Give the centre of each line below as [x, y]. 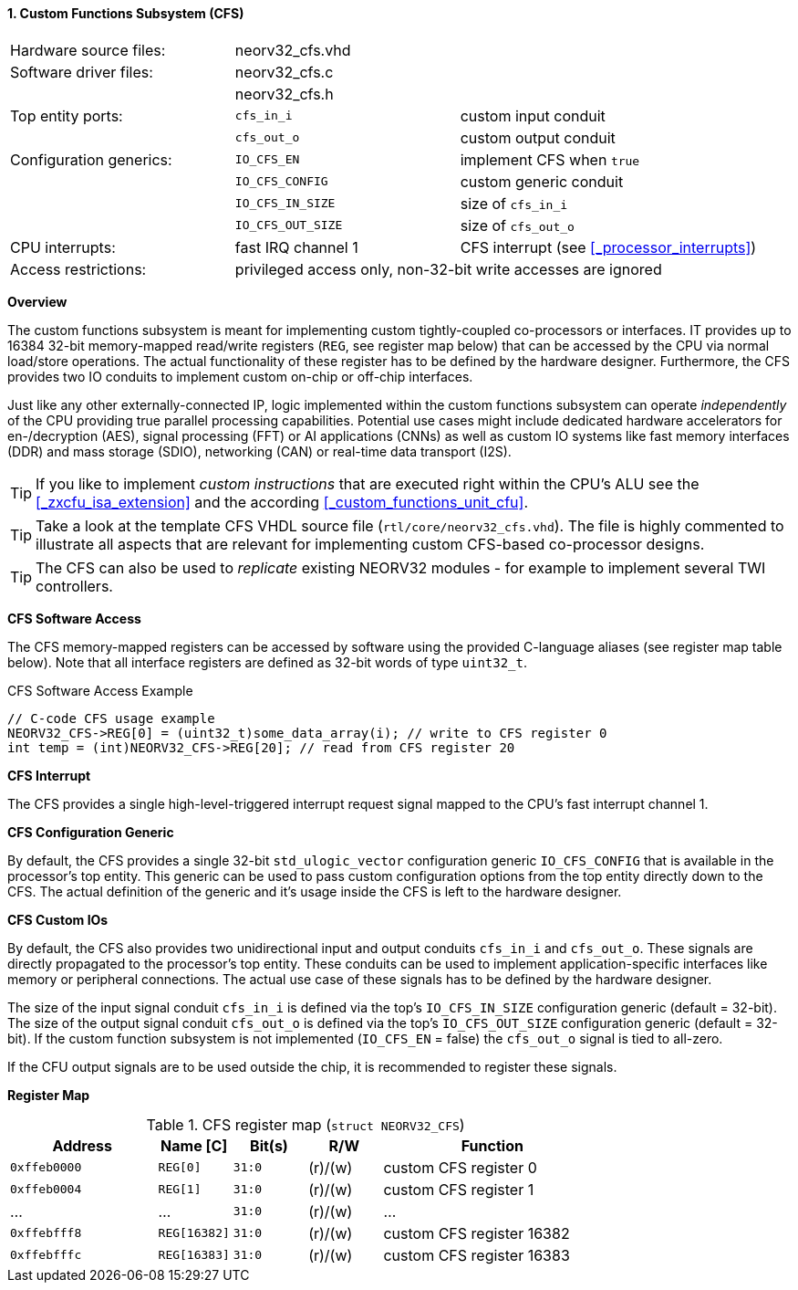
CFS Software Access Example [100, 690]
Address [82, 1145]
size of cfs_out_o [517, 225]
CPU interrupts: [63, 247]
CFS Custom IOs [58, 919]
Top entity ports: [67, 115]
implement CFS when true [550, 159]
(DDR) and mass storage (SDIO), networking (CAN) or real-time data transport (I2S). [259, 451]
